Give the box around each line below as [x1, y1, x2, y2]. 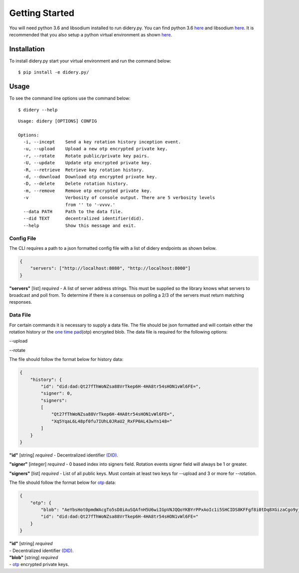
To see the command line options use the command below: [9, 95, 131, 102]
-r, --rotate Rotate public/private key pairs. [23, 153, 149, 159]
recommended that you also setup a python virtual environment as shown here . [9, 31, 172, 37]
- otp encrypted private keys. [9, 562, 69, 568]
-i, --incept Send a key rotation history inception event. [23, 139, 181, 145]
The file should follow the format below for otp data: [9, 479, 116, 485]
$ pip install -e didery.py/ [18, 70, 89, 75]
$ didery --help [18, 107, 58, 113]
